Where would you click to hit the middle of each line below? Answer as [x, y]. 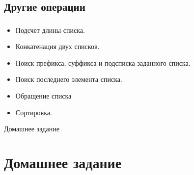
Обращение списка [43, 96]
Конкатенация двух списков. [57, 46]
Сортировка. [34, 112]
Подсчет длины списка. [50, 30]
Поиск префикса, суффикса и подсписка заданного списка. [103, 62]
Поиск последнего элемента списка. [69, 79]
